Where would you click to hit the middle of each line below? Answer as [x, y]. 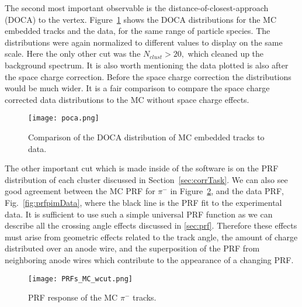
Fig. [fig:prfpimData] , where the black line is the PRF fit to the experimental [143, 202]
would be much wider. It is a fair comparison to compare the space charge [137, 88]
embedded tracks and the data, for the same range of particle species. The [138, 31]
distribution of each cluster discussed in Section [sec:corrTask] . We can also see [146, 179]
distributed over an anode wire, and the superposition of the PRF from [132, 248]
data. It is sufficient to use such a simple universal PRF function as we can [139, 214]
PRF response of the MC [73, 297]
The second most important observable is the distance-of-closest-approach [137, 8]
